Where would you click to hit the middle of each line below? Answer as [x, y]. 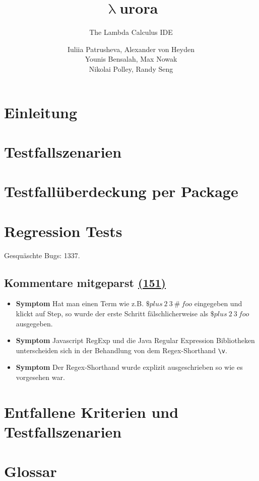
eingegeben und [218, 303]
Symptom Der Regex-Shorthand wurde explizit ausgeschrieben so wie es [129, 367]
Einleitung [41, 112]
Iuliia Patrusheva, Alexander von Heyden [131, 49]
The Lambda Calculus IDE [131, 32]
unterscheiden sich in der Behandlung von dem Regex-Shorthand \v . [121, 350]
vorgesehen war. [40, 377]
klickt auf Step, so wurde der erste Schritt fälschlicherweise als [112, 313]
